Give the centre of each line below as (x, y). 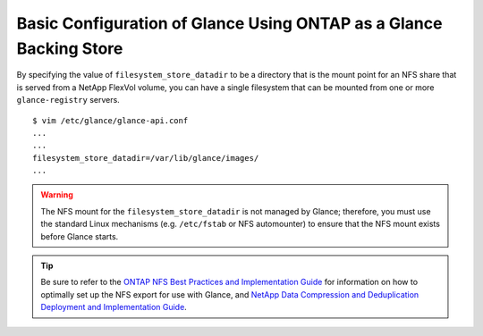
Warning (57, 195)
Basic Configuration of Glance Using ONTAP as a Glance (229, 23)
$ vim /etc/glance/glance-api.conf (110, 120)
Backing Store (70, 48)
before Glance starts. (80, 236)
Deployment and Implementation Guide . (114, 307)
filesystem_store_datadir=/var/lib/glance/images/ (146, 158)
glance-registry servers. (68, 100)
